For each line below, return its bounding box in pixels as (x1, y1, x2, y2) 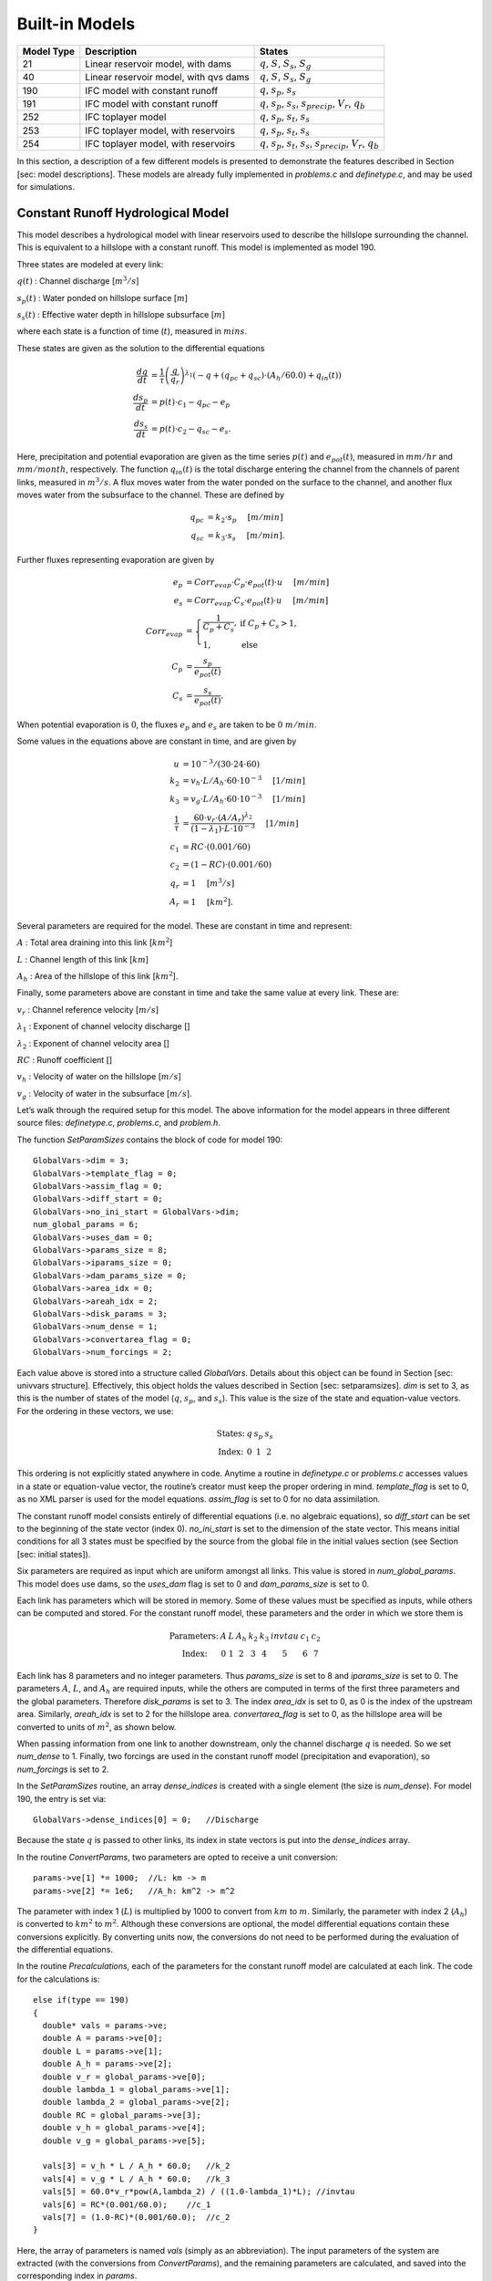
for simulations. (16, 182, 76, 193)
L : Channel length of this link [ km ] (16, 953, 149, 964)
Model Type (22, 45, 76, 57)
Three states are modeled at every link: (16, 258, 164, 269)
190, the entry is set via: (16, 1793, 107, 1804)
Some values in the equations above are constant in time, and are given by (16, 735, 297, 747)
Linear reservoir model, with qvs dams (85, 71, 250, 84)
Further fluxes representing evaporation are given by (16, 554, 215, 565)
